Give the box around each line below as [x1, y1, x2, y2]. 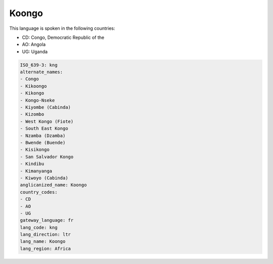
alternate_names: [20, 69, 63, 75]
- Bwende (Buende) [20, 140, 66, 145]
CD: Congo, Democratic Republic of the [22, 34, 105, 40]
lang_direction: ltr [20, 232, 71, 237]
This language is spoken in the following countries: [9, 25, 115, 31]
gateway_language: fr [20, 218, 74, 223]
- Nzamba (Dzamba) [20, 133, 66, 138]
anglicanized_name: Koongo [20, 182, 87, 188]
